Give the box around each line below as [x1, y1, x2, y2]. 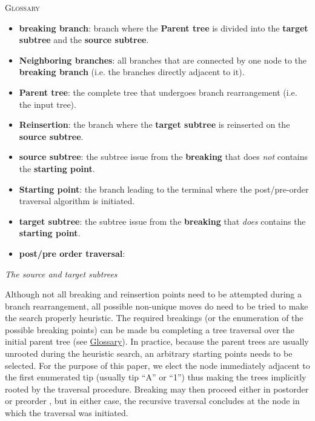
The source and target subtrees [5, 267, 118, 280]
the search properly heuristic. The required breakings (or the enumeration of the [5, 311, 303, 324]
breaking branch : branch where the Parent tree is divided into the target [19, 21, 308, 34]
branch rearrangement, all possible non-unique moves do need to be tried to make [5, 299, 308, 312]
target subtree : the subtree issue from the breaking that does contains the [19, 214, 306, 227]
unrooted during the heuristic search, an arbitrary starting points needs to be [5, 347, 293, 360]
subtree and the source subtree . [19, 33, 149, 46]
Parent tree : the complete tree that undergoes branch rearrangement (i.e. [19, 85, 297, 98]
